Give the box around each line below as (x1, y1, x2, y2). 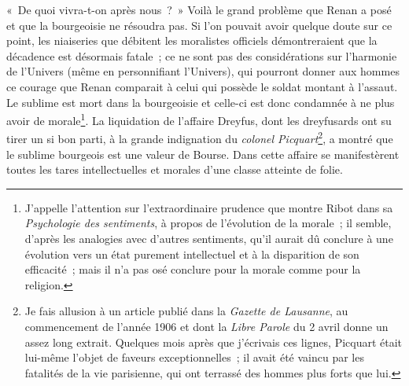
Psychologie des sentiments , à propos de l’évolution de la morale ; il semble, (24, 215, 392, 231)
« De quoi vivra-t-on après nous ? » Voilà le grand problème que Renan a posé (6, 2, 392, 17)
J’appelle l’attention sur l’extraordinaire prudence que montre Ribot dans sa (24, 199, 393, 215)
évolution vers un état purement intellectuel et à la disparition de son (24, 245, 359, 262)
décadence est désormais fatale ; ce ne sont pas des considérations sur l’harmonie (6, 47, 397, 64)
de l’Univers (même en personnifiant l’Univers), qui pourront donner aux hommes (6, 63, 400, 79)
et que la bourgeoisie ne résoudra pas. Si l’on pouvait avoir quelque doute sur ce (6, 17, 392, 33)
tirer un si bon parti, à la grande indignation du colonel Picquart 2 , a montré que (6, 128, 393, 147)
